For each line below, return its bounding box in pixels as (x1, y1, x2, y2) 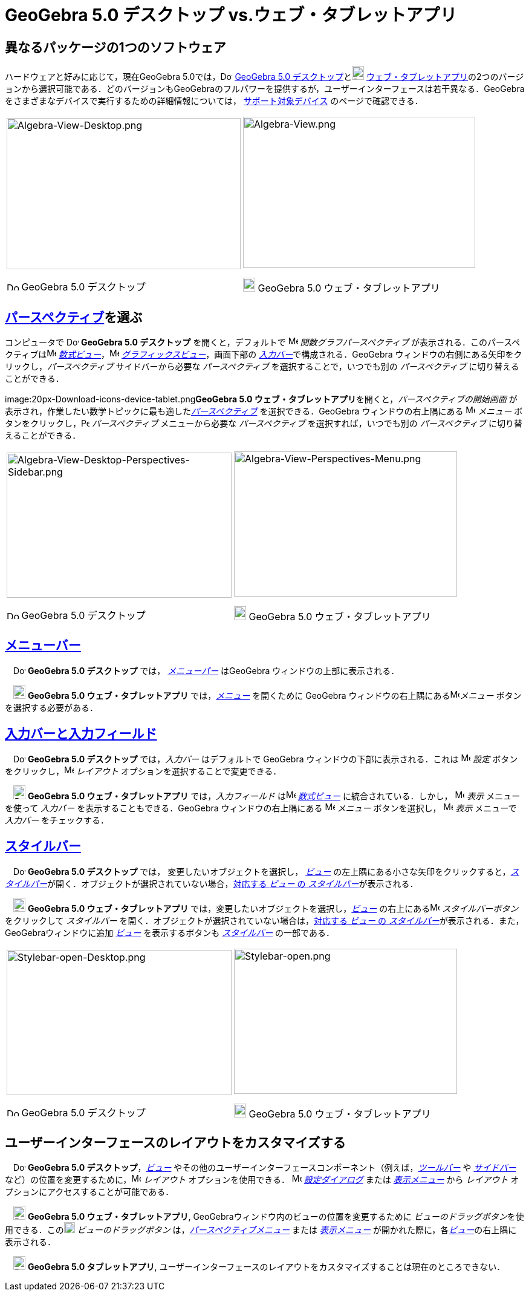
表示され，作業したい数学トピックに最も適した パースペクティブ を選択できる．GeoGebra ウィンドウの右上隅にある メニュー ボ (5, 406, 523, 417)
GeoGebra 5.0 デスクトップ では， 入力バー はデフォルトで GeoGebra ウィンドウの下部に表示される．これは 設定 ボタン (27, 753, 518, 764)
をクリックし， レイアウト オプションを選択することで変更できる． (5, 765, 282, 776)
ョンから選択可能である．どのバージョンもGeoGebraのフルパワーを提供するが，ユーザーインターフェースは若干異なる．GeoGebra (5, 83, 525, 94)
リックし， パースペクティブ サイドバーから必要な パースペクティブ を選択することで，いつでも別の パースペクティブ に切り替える (5, 361, 519, 372)
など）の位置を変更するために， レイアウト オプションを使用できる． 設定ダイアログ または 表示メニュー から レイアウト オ (5, 1174, 519, 1185)
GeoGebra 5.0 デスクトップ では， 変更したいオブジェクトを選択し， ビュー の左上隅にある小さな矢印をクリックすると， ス (27, 866, 519, 877)
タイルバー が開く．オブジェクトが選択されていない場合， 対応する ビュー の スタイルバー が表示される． (5, 878, 418, 889)
